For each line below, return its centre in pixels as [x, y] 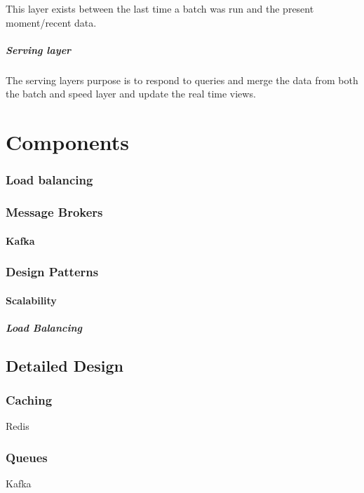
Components [67, 142]
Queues [27, 457]
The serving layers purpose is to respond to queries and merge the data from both [182, 80]
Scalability [31, 300]
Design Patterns [52, 272]
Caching [29, 400]
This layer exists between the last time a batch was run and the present [160, 8]
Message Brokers [54, 212]
